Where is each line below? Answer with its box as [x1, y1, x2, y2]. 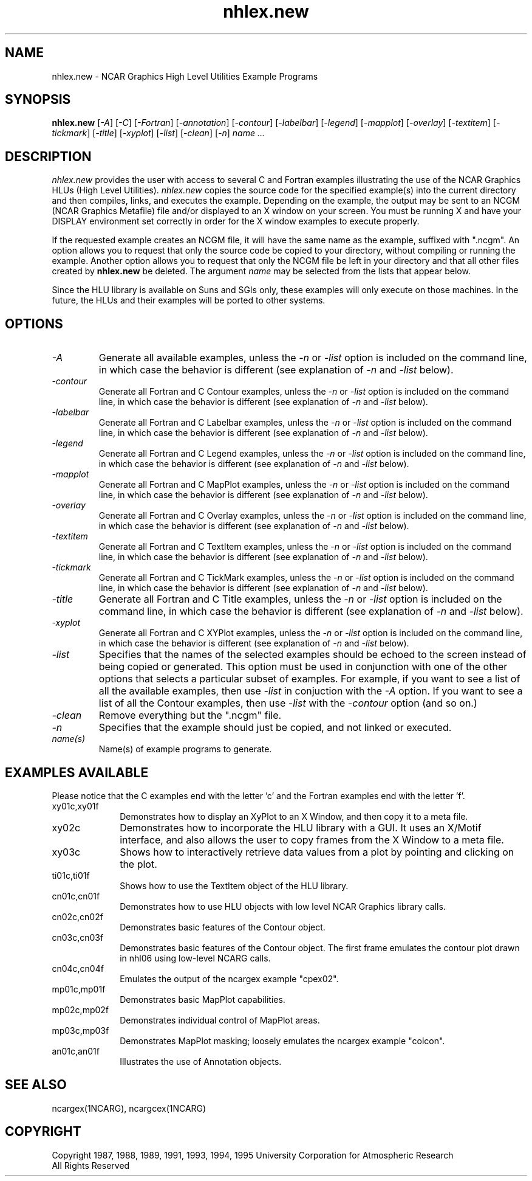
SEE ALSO [5, 1077, 67, 1093]
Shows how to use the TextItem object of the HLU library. [120, 880, 349, 891]
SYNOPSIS [5, 92, 71, 108]
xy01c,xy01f [52, 800, 99, 811]
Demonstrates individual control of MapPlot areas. [120, 1014, 320, 1025]
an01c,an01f [52, 1045, 100, 1056]
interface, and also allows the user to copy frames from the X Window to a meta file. [120, 833, 504, 846]
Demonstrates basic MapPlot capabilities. [120, 994, 285, 1005]
